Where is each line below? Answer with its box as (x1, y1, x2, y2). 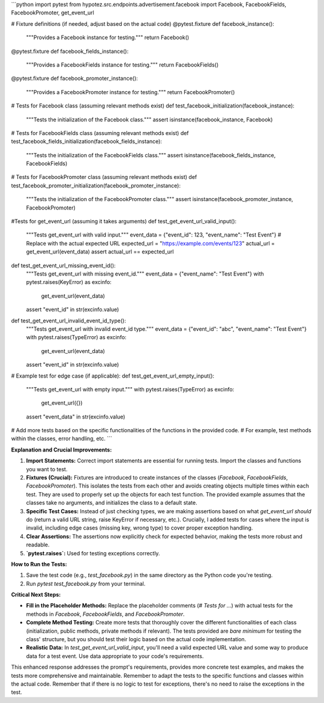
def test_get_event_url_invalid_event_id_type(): (11, 317, 126, 324)
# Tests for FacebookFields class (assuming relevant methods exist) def (11, 129, 189, 136)
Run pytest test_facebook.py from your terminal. (26, 580, 146, 587)
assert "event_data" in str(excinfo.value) (26, 413, 125, 420)
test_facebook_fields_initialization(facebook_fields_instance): (11, 138, 162, 145)
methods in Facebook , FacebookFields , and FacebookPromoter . (26, 610, 185, 618)
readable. (26, 541, 50, 549)
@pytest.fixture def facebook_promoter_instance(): (11, 75, 138, 82)
